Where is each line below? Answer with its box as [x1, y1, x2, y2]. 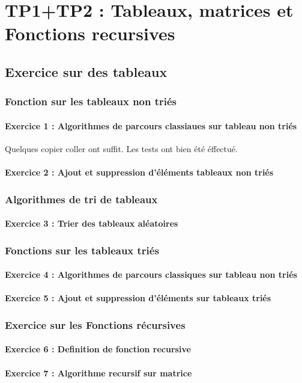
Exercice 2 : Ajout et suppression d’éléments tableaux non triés [5, 166, 274, 179]
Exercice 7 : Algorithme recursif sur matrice [5, 366, 192, 379]
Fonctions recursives [5, 21, 175, 46]
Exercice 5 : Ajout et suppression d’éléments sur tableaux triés [5, 292, 271, 304]
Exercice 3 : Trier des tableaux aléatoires [5, 217, 178, 230]
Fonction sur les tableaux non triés [5, 94, 177, 109]
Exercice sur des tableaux [5, 62, 168, 81]
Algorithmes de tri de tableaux [5, 191, 158, 206]
